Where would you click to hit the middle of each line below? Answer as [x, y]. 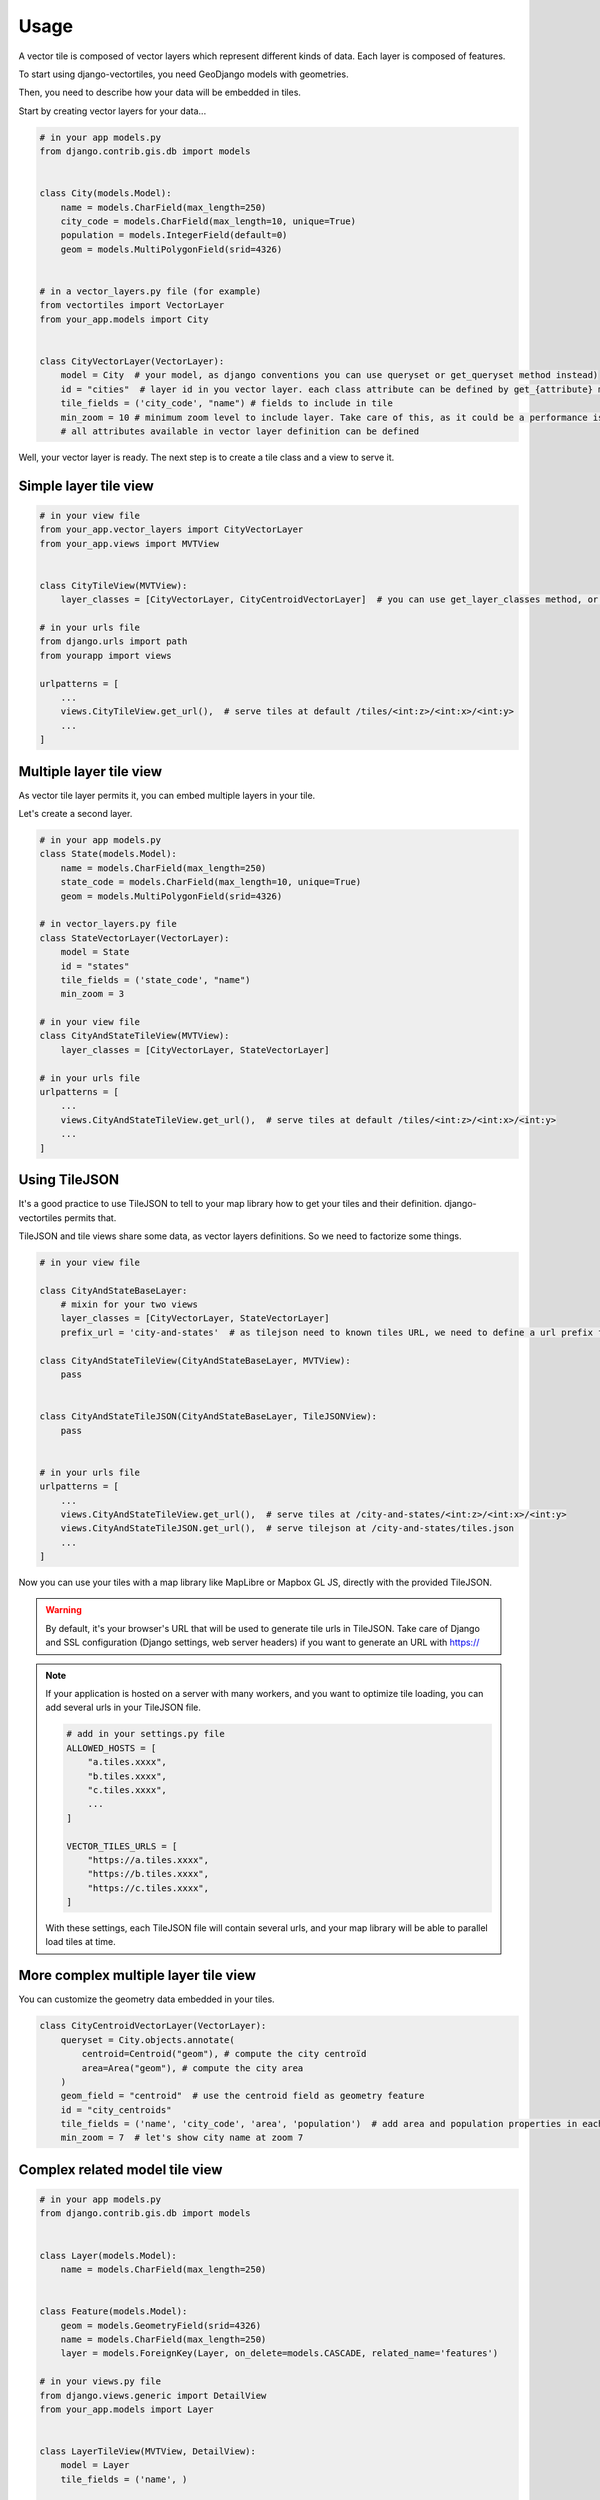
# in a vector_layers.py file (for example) [150, 291]
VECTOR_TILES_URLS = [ [122, 1846]
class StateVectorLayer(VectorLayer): [134, 938]
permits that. [90, 1217]
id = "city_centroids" [116, 2109]
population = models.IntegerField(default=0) [174, 235]
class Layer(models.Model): [108, 2255]
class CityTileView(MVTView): [113, 585]
